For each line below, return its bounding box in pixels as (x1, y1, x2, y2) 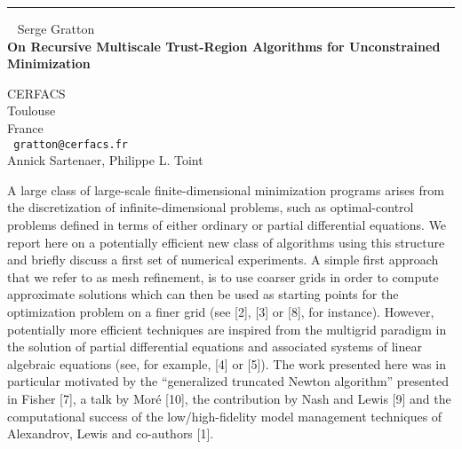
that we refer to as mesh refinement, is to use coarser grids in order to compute (7, 267, 439, 286)
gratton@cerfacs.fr (13, 138, 129, 151)
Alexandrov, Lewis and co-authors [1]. (7, 424, 214, 443)
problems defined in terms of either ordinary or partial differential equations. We (7, 216, 447, 233)
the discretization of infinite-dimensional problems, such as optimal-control (7, 198, 414, 217)
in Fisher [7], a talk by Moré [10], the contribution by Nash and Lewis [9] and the (7, 389, 451, 407)
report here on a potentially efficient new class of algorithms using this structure (7, 232, 445, 251)
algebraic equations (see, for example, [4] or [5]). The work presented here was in (7, 354, 447, 373)
